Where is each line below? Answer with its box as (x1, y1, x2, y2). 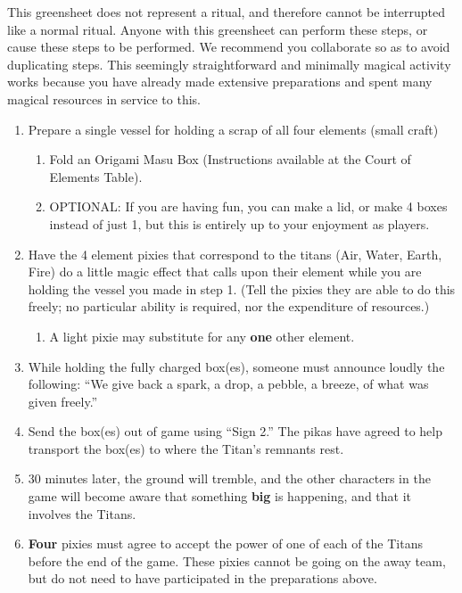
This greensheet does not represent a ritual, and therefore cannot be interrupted (7, 3, 446, 21)
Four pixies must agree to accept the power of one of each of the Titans (28, 534, 423, 553)
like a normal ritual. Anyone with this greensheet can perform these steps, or (7, 20, 428, 38)
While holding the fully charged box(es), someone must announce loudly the (28, 357, 445, 375)
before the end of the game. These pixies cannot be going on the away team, (28, 551, 446, 570)
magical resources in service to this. (7, 89, 201, 108)
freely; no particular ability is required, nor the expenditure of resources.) (28, 297, 430, 316)
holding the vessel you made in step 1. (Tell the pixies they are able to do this (28, 279, 456, 298)
